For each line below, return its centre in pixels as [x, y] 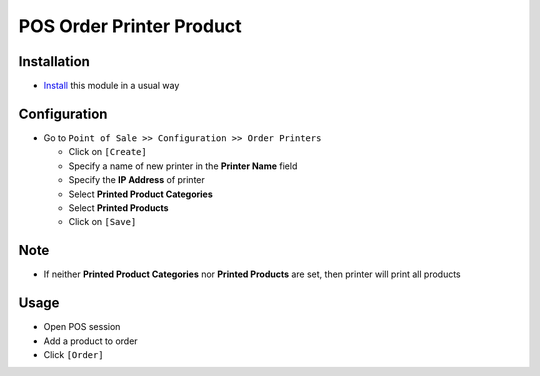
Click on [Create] [107, 152]
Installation [54, 61]
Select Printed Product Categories [141, 194]
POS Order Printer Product [130, 26]
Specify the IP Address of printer [136, 180]
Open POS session [82, 327]
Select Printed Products [118, 207]
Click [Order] [73, 354]
